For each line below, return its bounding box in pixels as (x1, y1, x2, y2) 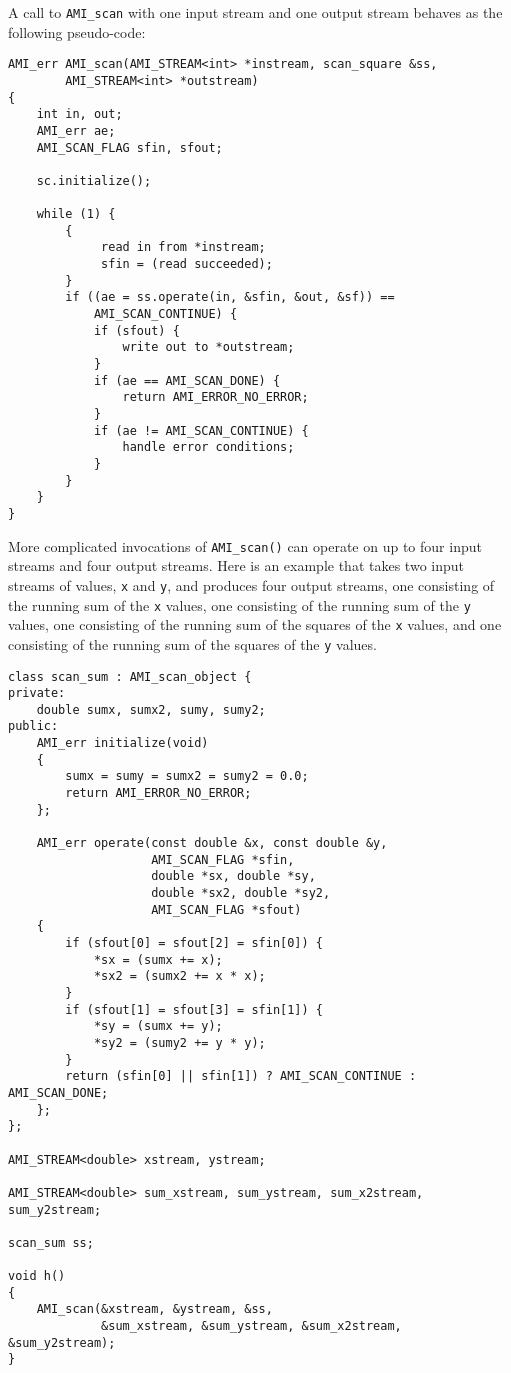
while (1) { (36, 207, 116, 222)
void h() (8, 1269, 66, 1284)
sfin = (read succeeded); (101, 257, 273, 272)
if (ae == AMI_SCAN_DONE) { (93, 373, 281, 388)
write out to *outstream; (122, 340, 295, 355)
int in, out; (36, 107, 123, 122)
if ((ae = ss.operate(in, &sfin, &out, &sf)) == (65, 290, 395, 305)
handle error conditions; (122, 440, 295, 455)
